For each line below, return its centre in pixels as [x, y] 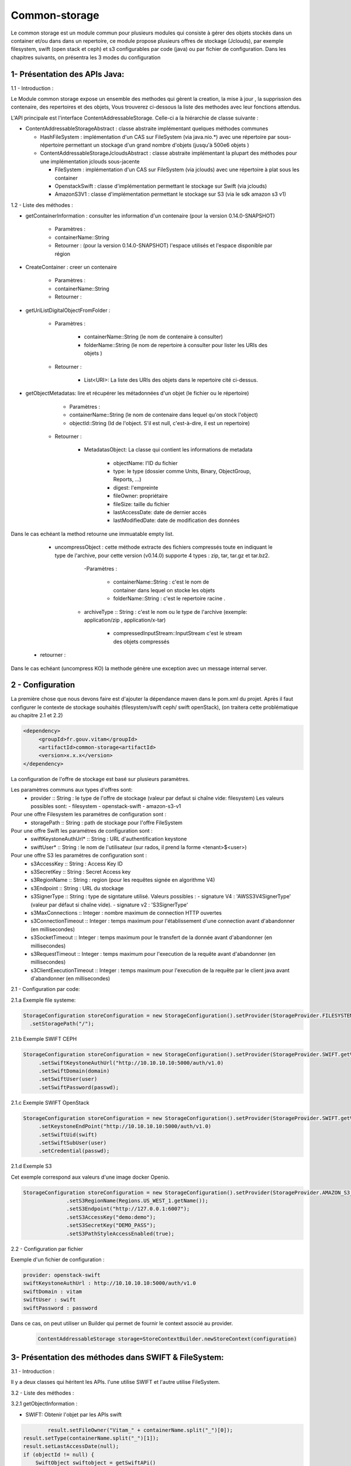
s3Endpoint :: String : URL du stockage [77, 888]
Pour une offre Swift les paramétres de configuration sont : [82, 831]
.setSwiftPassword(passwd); [79, 1087]
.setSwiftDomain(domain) [74, 1071]
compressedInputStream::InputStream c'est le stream [178, 633]
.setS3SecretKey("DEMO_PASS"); [111, 1225]
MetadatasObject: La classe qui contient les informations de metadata [168, 450]
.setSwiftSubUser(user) [73, 1143]
